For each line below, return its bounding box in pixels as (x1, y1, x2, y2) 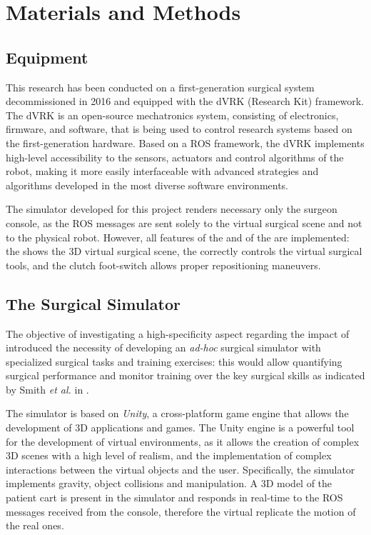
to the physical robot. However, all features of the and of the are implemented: (6, 229, 350, 244)
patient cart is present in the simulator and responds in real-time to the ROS (6, 490, 343, 505)
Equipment (6, 46, 88, 68)
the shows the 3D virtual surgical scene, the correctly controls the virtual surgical (6, 244, 362, 259)
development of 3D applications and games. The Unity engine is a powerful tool (6, 420, 355, 435)
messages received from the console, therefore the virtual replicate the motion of (6, 504, 356, 519)
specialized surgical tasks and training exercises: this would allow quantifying (6, 354, 342, 369)
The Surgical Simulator (6, 292, 181, 314)
